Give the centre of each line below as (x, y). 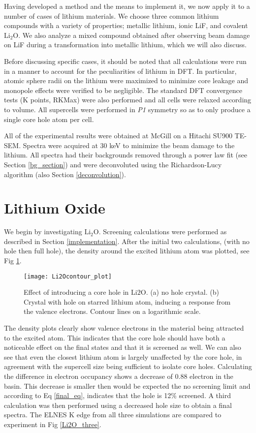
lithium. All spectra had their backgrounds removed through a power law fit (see (126, 155)
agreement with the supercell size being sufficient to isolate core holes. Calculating (128, 366)
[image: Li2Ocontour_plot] (68, 276)
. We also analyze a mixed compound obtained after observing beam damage (134, 35)
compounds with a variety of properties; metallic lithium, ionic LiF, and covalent (126, 25)
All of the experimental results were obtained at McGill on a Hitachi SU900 (118, 136)
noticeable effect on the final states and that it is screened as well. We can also (123, 347)
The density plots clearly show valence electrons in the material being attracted (124, 328)
